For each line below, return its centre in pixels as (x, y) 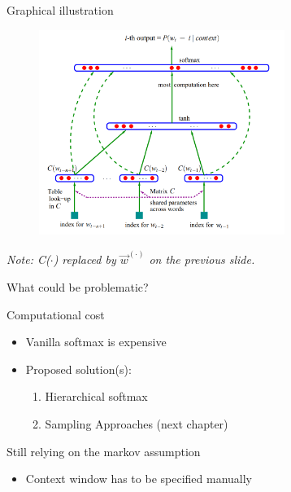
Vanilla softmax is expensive (96, 342)
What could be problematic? (78, 287)
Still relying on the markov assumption (104, 451)
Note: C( (28, 259)
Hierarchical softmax (96, 396)
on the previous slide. (202, 259)
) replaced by (85, 259)
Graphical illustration (60, 10)
